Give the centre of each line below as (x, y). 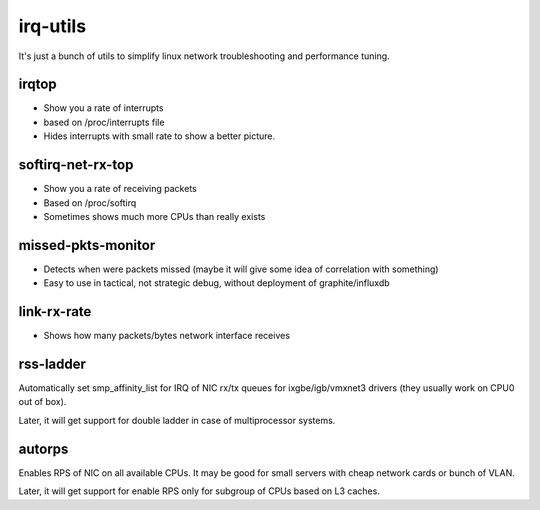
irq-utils (52, 26)
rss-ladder (52, 363)
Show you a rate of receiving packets (120, 189)
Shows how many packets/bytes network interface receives (166, 336)
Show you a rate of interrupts (103, 108)
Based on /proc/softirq (90, 202)
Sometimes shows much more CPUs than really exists (154, 216)
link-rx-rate (55, 311)
